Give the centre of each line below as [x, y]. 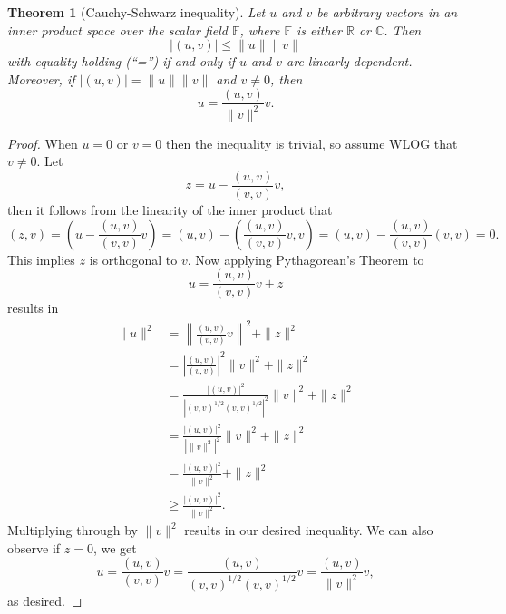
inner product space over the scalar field [117, 29]
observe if [34, 547]
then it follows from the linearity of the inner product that [170, 210]
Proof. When [43, 143]
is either [319, 29]
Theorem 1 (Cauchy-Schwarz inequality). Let [136, 12]
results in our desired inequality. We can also [309, 530]
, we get [115, 547]
